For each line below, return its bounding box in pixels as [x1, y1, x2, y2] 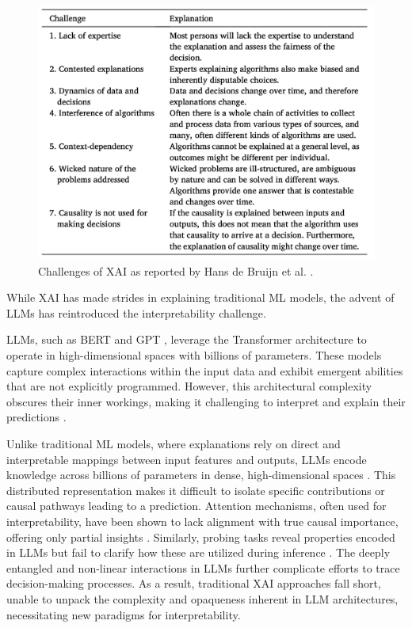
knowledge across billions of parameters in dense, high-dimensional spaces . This [6, 466, 396, 483]
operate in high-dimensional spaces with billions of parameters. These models [6, 347, 382, 363]
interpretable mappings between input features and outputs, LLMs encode [6, 451, 367, 467]
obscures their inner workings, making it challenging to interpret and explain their [6, 393, 406, 409]
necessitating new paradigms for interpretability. [6, 606, 241, 622]
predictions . [6, 409, 67, 425]
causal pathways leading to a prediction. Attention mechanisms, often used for [6, 497, 387, 514]
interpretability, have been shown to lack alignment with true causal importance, [6, 512, 399, 529]
